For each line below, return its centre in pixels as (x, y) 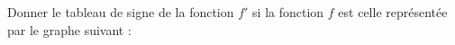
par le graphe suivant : (69, 29)
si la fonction (288, 12)
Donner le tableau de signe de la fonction (121, 12)
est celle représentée (393, 12)
